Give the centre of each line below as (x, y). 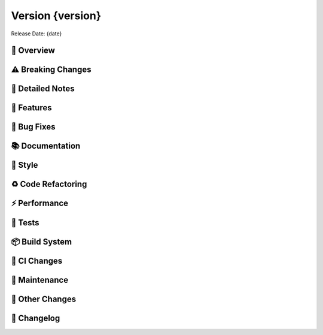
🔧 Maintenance (40, 280)
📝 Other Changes (44, 299)
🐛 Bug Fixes (33, 127)
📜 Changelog (36, 318)
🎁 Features (31, 108)
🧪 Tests (25, 223)
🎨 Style (25, 165)
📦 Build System (41, 242)
